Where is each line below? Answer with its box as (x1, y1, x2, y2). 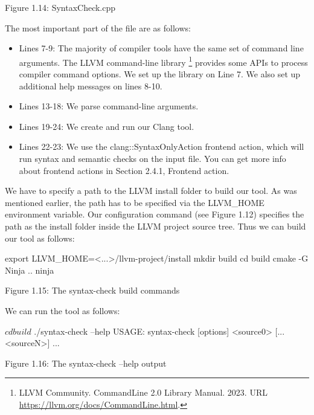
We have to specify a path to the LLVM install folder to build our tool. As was (5, 184, 297, 197)
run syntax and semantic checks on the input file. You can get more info (19, 152, 286, 164)
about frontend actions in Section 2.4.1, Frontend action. (19, 164, 229, 176)
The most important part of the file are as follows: (5, 21, 191, 34)
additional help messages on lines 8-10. (19, 79, 162, 92)
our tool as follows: (5, 231, 75, 244)
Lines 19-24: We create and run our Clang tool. (19, 120, 194, 132)
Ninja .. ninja (5, 263, 54, 276)
